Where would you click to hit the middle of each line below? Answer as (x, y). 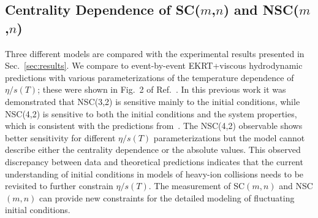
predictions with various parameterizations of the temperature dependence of (150, 77)
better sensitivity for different (60, 137)
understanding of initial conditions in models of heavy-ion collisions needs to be (154, 173)
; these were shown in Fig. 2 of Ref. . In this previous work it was (162, 89)
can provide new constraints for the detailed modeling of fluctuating (167, 197)
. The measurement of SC (197, 186)
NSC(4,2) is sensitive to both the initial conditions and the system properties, (151, 113)
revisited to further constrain (59, 186)
